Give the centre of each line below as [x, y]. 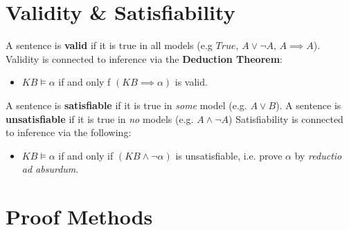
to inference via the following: [69, 132]
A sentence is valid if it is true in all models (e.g [109, 45]
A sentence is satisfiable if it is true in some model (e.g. [126, 105]
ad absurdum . [50, 169]
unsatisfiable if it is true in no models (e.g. [100, 118]
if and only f [84, 82]
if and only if [86, 155]
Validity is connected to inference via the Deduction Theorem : [144, 58]
